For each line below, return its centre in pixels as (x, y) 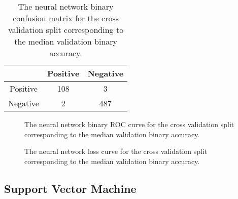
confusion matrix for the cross (66, 18)
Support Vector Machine (70, 188)
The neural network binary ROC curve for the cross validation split (129, 124)
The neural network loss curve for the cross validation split (116, 151)
